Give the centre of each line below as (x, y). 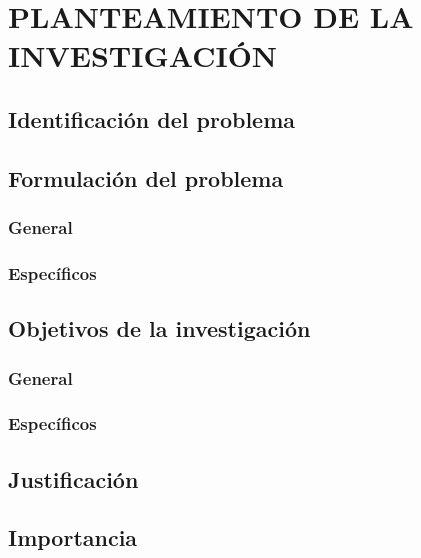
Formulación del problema (146, 177)
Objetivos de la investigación (159, 328)
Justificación (73, 478)
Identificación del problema (152, 118)
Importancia (73, 537)
